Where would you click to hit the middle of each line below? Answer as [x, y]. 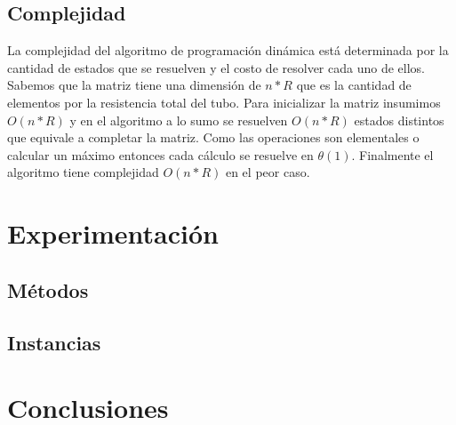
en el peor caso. [268, 172]
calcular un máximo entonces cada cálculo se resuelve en [160, 154]
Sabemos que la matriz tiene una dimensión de [134, 85]
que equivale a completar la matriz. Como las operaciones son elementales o [213, 137]
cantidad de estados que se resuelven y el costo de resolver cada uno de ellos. [216, 67]
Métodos [48, 289]
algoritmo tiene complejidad [83, 172]
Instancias [54, 342]
